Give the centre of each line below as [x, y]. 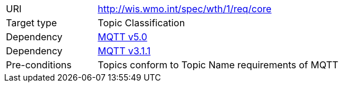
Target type [32, 23]
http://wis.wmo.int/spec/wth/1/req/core [184, 9]
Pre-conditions [39, 65]
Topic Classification [141, 23]
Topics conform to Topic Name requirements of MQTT [218, 65]
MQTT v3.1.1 [124, 51]
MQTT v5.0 [122, 37]
